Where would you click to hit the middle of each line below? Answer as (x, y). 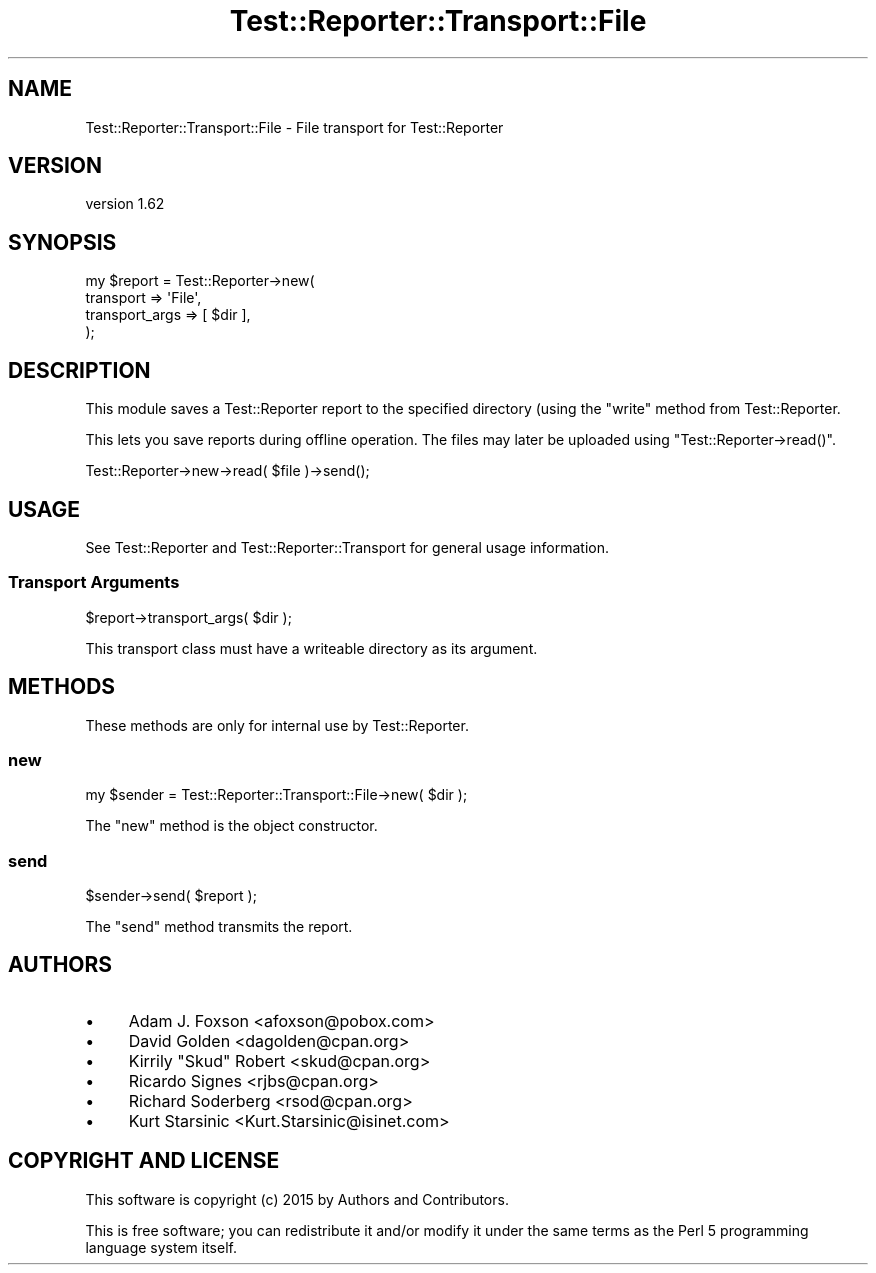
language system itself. (161, 1247)
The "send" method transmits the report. (219, 927)
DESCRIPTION (79, 370)
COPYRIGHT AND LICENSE (144, 1161)
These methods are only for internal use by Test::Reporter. (277, 725)
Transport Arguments (94, 582)
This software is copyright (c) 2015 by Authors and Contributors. (297, 1199)
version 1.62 (125, 204)
